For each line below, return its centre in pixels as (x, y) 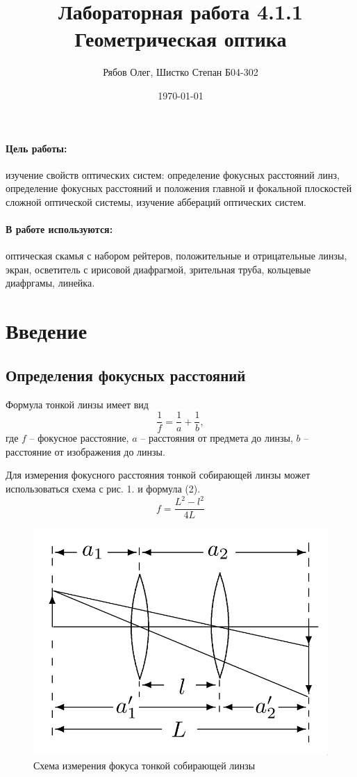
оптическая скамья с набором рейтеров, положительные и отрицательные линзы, (176, 256)
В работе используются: (59, 229)
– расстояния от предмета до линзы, (217, 438)
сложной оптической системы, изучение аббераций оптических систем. (156, 201)
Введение (47, 331)
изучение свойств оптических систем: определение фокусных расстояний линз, (173, 174)
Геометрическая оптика (181, 39)
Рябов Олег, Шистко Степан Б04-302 (181, 72)
